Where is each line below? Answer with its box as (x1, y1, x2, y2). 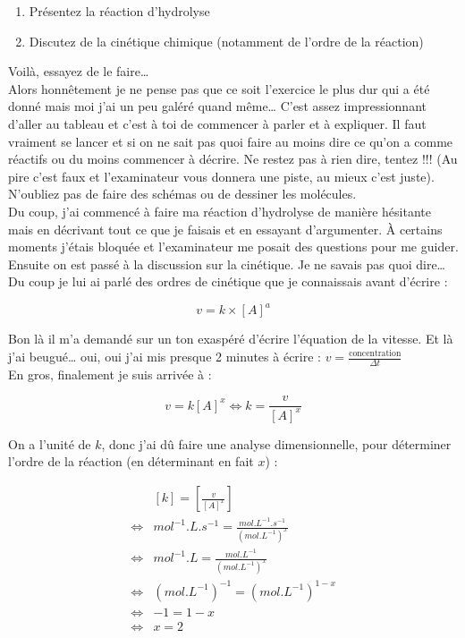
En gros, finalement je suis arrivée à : (8, 364, 212, 383)
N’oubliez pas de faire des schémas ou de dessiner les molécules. (8, 184, 357, 203)
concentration (349, 349, 402, 359)
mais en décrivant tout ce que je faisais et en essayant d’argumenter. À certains (8, 219, 443, 238)
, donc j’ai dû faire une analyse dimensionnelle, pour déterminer (101, 434, 452, 453)
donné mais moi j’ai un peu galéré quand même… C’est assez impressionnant (8, 97, 427, 115)
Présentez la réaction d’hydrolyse (29, 2, 210, 20)
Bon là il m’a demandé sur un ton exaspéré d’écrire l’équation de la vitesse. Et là (8, 329, 453, 348)
